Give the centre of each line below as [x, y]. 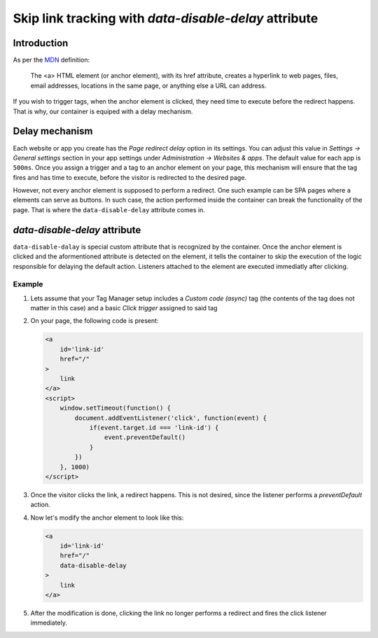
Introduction [41, 43]
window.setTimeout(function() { [115, 408]
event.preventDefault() [145, 437]
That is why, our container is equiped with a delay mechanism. [103, 111]
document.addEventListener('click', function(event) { [171, 418]
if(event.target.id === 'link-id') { [154, 428]
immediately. [49, 623]
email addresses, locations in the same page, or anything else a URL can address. [148, 85]
